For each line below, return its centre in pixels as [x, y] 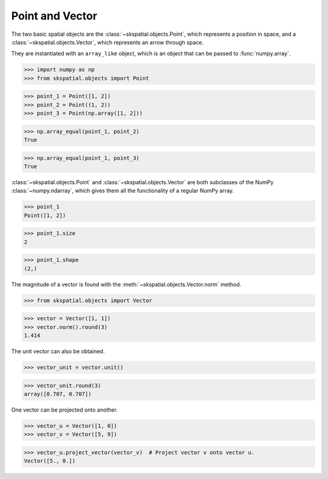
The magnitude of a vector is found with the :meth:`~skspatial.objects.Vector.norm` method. [126, 284]
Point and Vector [54, 16]
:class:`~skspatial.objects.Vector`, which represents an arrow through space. [107, 42]
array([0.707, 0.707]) [58, 394]
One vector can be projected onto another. [64, 410]
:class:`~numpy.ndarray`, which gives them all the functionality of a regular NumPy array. [122, 191]
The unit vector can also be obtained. [58, 351]
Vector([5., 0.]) [50, 461]
